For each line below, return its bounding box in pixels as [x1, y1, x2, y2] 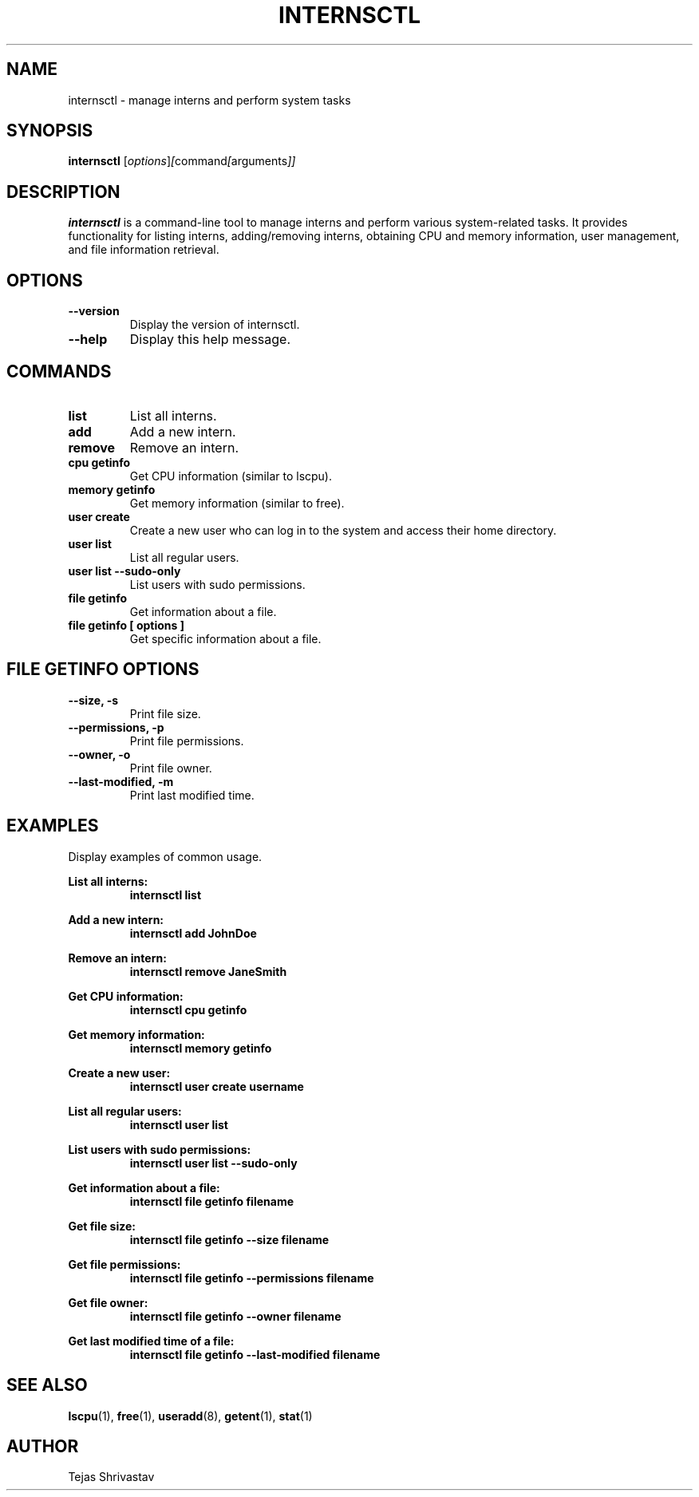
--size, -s [68, 693, 119, 707]
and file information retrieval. [68, 243, 219, 257]
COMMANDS [6, 361, 112, 381]
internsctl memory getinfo [129, 1041, 272, 1055]
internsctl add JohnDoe [129, 926, 257, 940]
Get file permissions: [68, 1257, 181, 1271]
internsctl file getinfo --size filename [129, 1232, 330, 1246]
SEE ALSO [6, 1375, 88, 1396]
